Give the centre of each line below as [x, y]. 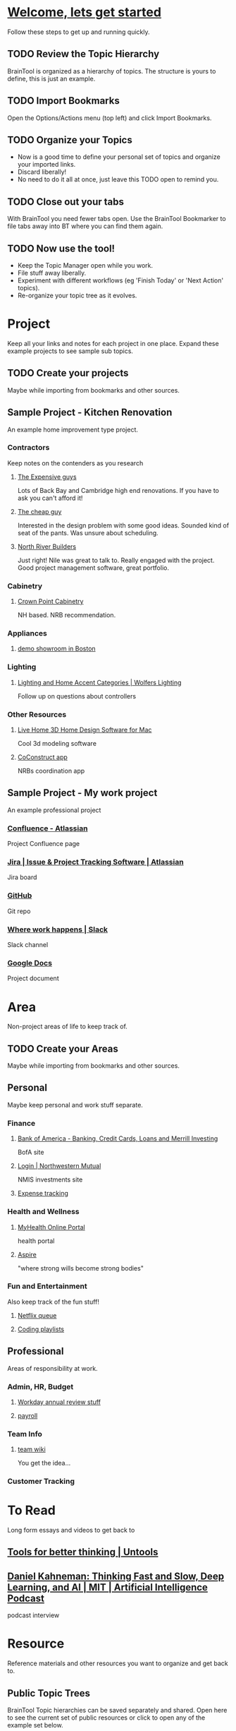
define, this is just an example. [51, 78]
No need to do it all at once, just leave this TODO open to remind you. [118, 179]
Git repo [19, 911]
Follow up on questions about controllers [76, 696]
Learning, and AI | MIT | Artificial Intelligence [107, 1587]
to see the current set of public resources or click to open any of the [106, 1718]
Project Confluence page [44, 844]
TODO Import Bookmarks [63, 101]
